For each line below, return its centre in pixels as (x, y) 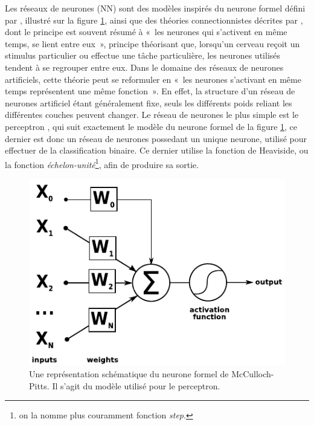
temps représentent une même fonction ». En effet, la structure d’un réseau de (150, 91)
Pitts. (39, 385)
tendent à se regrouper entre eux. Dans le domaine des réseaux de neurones (144, 67)
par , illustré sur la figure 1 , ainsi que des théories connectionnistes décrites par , (154, 20)
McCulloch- (253, 373)
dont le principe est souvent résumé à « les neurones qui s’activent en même (146, 32)
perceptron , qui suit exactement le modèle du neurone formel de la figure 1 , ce (151, 126)
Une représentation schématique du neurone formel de (129, 373)
